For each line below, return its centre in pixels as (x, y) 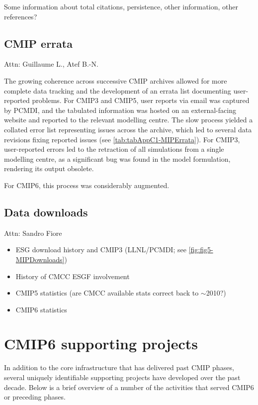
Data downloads (46, 212)
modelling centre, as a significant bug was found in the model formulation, (117, 158)
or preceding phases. (35, 397)
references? (21, 16)
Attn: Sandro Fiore (33, 233)
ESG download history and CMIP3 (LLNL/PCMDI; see (101, 250)
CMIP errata (38, 43)
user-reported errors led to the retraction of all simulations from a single (114, 149)
